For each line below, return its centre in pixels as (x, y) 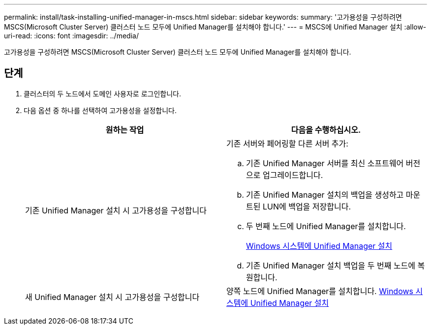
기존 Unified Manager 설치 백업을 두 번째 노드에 (331, 265)
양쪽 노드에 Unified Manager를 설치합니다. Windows (320, 291)
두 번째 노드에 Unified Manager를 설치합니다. (326, 226)
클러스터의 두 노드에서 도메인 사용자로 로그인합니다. (102, 93)
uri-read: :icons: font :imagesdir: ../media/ (71, 36)
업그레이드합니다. (293, 175)
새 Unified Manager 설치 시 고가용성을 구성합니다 (112, 297)
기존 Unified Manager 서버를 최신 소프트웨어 (325, 163)
